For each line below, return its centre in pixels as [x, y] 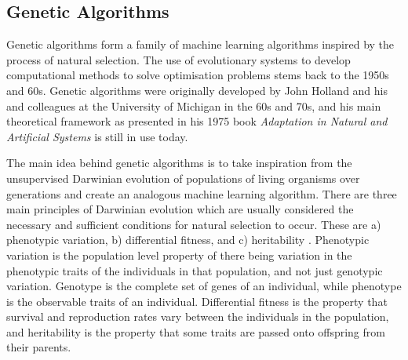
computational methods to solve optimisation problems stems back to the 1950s [198, 75]
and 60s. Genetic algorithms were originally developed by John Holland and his [197, 90]
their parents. [39, 347]
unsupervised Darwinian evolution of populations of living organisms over [183, 178]
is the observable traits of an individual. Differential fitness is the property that [197, 301]
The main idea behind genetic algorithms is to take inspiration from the [179, 163]
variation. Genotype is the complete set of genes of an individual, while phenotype [204, 286]
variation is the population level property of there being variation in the [179, 255]
